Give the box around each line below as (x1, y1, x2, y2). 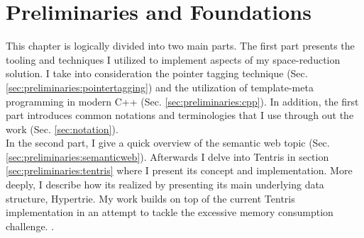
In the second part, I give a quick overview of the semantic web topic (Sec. (6, 135, 330, 150)
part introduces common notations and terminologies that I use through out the (6, 108, 354, 123)
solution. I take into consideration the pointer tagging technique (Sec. (6, 66, 308, 81)
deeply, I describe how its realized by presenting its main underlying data (6, 177, 324, 192)
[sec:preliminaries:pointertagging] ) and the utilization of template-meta (6, 79, 314, 94)
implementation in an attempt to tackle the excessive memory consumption (6, 205, 333, 220)
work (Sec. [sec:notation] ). (6, 121, 118, 136)
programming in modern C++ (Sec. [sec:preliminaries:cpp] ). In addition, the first (6, 93, 359, 108)
